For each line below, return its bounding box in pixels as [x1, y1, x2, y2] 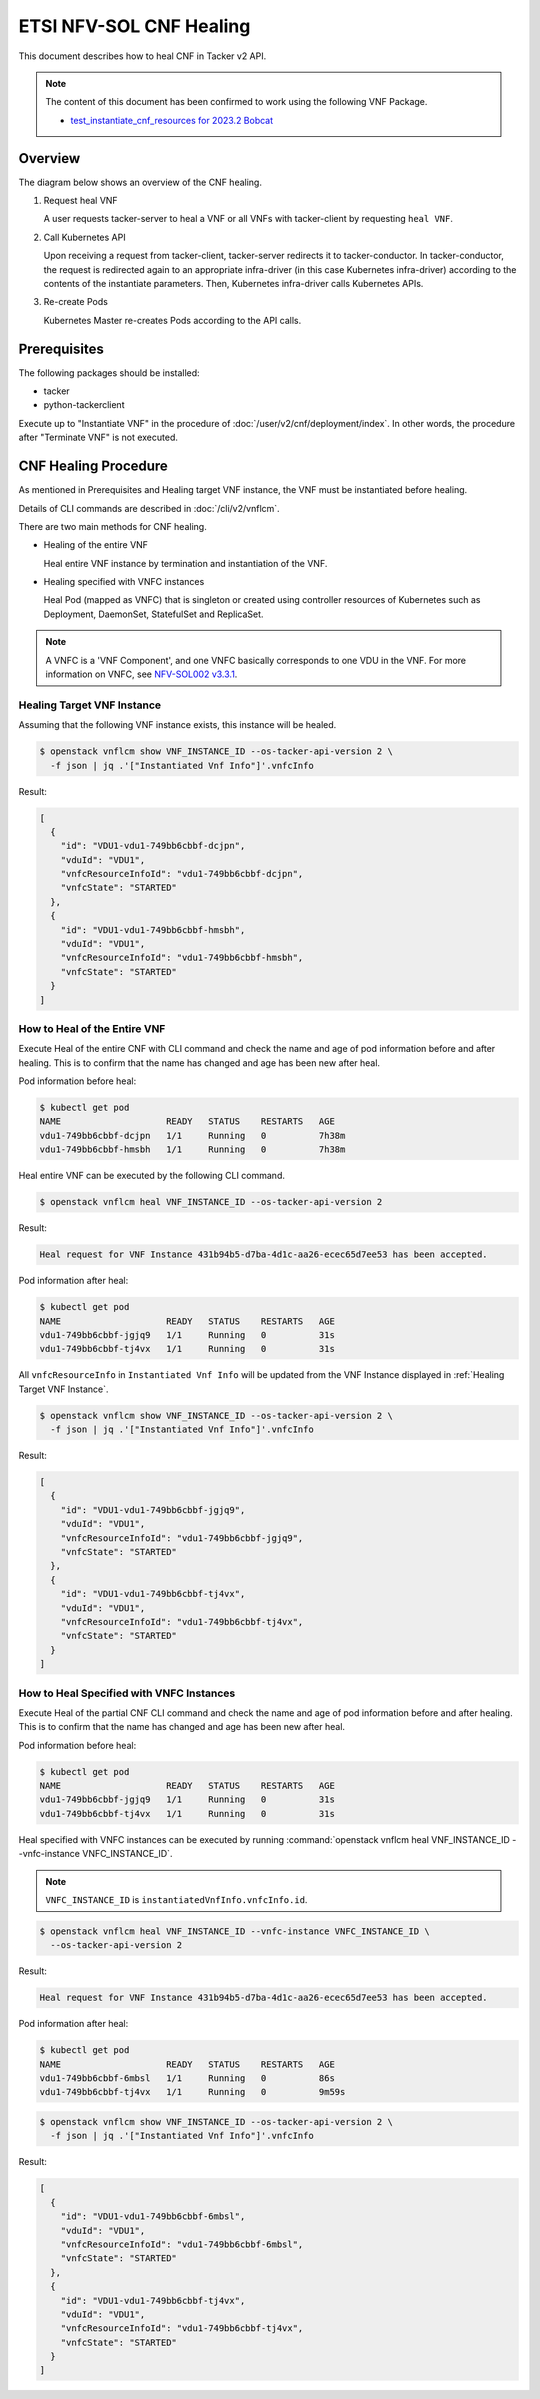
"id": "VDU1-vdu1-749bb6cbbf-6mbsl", [60, 2211, 246, 2222]
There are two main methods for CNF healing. [18, 520, 207, 532]
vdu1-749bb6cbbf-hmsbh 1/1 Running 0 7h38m [39, 1144, 346, 1155]
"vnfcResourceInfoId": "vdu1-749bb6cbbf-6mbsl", [60, 2238, 304, 2250]
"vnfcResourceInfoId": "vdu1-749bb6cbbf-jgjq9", [60, 1532, 304, 1544]
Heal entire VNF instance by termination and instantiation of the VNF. [43, 557, 328, 569]
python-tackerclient [43, 399, 125, 411]
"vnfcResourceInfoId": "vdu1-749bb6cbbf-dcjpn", [60, 868, 304, 880]
